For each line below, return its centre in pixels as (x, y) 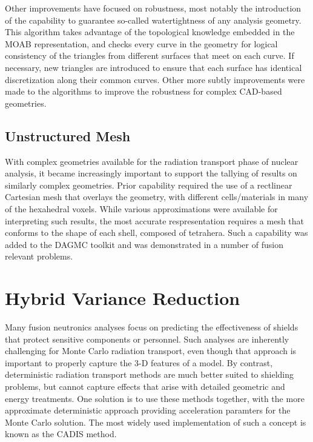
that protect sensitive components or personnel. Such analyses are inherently (147, 339)
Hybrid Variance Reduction (123, 298)
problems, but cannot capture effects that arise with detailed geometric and (145, 386)
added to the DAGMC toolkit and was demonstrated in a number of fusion (144, 244)
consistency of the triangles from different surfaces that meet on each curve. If (150, 55)
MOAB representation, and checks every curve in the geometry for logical (141, 43)
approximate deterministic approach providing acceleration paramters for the (148, 410)
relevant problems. (39, 256)
